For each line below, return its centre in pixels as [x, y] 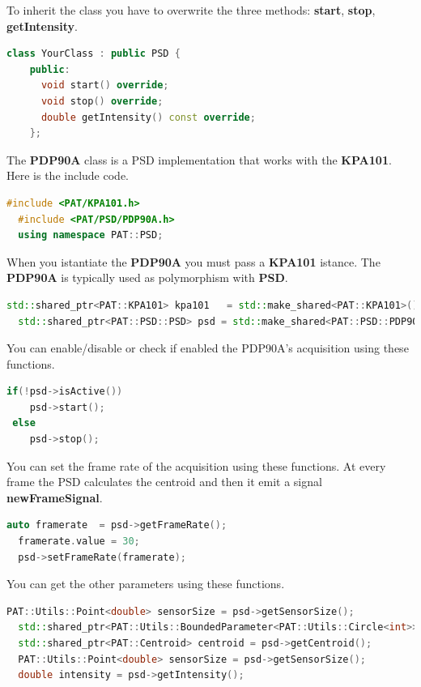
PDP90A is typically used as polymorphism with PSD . [147, 277]
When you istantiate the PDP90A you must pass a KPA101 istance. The [193, 261]
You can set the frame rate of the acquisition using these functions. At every [196, 465]
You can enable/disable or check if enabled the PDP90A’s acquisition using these [208, 348]
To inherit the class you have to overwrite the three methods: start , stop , [191, 10]
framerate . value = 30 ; [79, 542]
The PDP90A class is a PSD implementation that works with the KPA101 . [199, 159]
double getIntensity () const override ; [148, 117]
